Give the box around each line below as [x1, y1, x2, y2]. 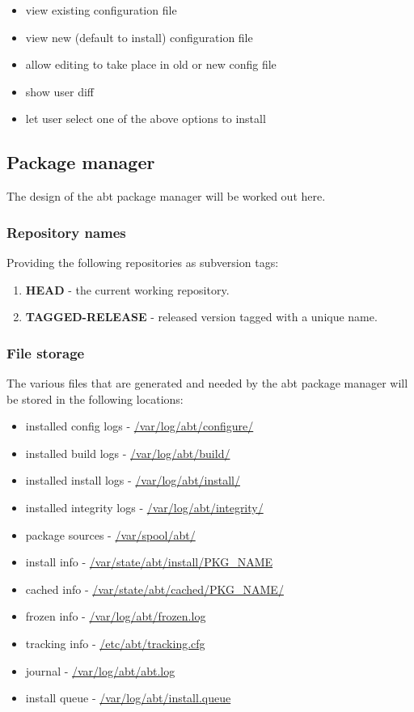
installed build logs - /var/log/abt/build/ [25, 444, 230, 461]
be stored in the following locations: [6, 390, 184, 407]
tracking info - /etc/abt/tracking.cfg [25, 634, 205, 651]
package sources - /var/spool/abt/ [25, 526, 196, 543]
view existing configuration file [25, 2, 177, 18]
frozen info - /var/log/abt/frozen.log [25, 608, 206, 625]
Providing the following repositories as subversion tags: [6, 253, 279, 270]
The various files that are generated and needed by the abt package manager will [6, 374, 408, 391]
